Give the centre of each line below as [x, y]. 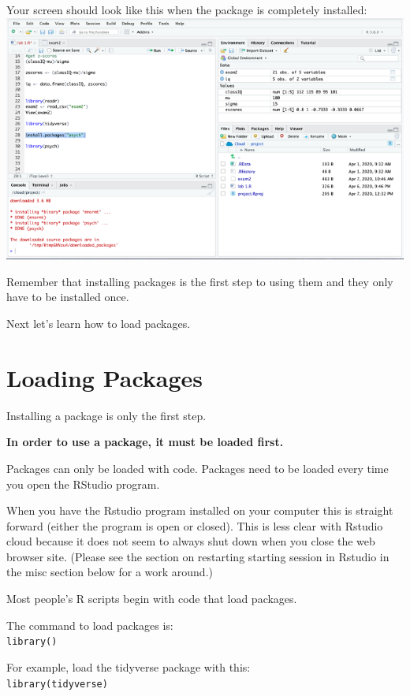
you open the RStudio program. [83, 484]
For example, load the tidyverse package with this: [129, 666]
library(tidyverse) [57, 684]
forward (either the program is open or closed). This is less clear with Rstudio [195, 525]
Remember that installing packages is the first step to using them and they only [200, 281]
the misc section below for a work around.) [110, 572]
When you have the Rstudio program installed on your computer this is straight [200, 510]
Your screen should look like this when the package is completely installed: [187, 9]
